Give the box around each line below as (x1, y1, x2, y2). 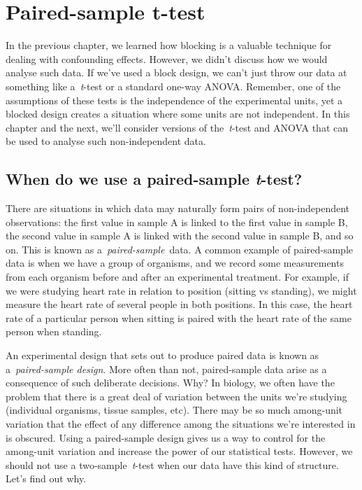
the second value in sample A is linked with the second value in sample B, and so (6, 228, 354, 243)
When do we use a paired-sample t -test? (6, 168, 303, 190)
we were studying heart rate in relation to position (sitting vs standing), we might (6, 283, 357, 297)
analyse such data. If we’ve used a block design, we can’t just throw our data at (6, 65, 347, 80)
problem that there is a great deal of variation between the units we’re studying (6, 388, 347, 403)
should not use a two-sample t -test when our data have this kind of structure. (6, 457, 339, 472)
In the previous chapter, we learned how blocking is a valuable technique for (6, 38, 332, 52)
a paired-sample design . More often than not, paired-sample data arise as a (6, 361, 327, 376)
